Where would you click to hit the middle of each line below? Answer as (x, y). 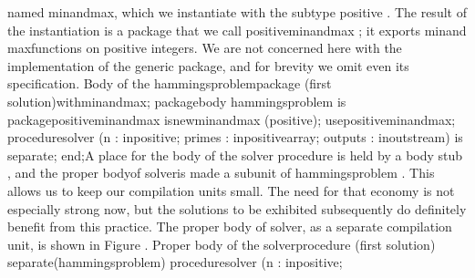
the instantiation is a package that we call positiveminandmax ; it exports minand (237, 30)
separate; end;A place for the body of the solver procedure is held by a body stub (235, 154)
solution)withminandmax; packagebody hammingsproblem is (177, 101)
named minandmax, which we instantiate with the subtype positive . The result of (237, 12)
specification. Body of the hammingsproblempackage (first (170, 83)
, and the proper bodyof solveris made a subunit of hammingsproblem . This (221, 173)
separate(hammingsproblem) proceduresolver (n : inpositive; (175, 262)
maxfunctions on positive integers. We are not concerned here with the (205, 48)
